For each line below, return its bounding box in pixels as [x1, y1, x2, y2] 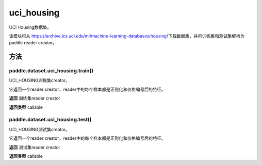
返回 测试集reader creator [9, 144, 61, 150]
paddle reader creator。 [9, 40, 57, 46]
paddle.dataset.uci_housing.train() [9, 67, 94, 74]
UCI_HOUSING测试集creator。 [9, 126, 70, 132]
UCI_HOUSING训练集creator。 [9, 78, 70, 83]
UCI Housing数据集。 [9, 24, 52, 30]
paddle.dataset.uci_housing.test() [9, 116, 92, 123]
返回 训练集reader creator [9, 95, 61, 101]
